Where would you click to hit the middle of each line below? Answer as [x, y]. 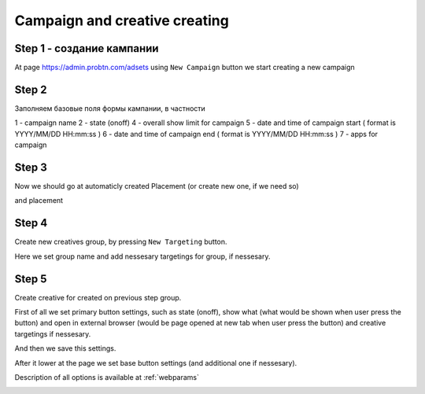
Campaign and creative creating [122, 20]
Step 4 [31, 223]
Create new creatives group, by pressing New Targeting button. [121, 242]
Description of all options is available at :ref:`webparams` [107, 377]
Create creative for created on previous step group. [98, 297]
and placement [39, 201]
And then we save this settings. [65, 348]
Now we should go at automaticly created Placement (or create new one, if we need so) [157, 186]
